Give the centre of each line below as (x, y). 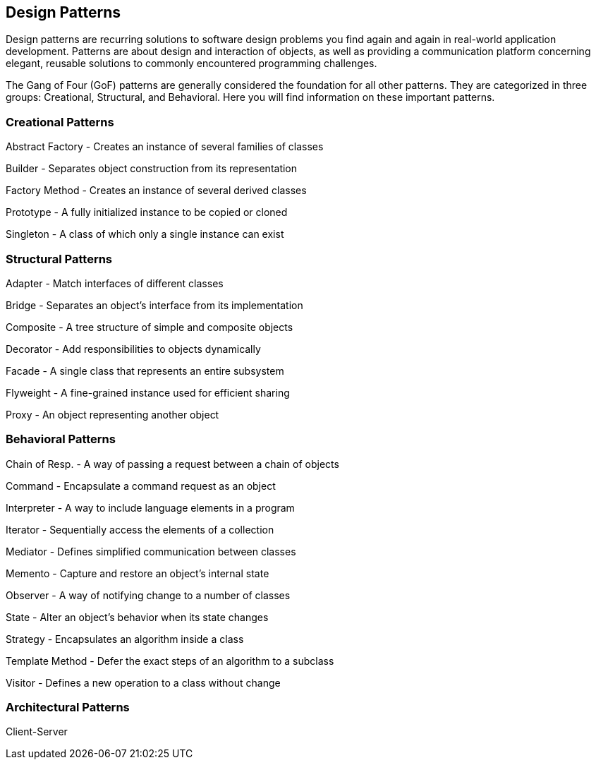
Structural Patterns (59, 259)
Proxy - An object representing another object (112, 414)
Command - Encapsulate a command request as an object (141, 486)
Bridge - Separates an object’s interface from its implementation (154, 305)
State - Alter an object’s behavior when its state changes (137, 617)
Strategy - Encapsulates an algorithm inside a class (125, 639)
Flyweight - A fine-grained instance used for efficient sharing (148, 392)
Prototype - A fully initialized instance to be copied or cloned (147, 212)
